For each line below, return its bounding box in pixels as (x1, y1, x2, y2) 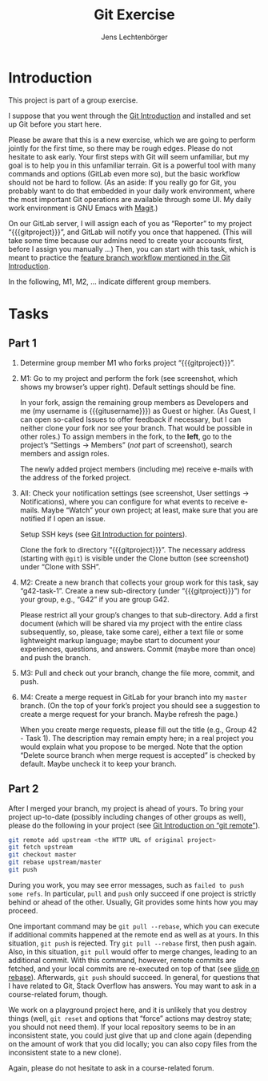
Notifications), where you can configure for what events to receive (19, 496, 239, 506)
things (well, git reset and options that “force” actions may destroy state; (8, 1013, 253, 1023)
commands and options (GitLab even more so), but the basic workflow (8, 168, 241, 178)
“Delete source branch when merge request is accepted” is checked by (19, 750, 256, 759)
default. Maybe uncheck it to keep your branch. (19, 759, 177, 768)
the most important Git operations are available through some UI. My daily (8, 194, 252, 204)
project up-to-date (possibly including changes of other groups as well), (8, 812, 246, 821)
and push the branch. (19, 652, 91, 662)
